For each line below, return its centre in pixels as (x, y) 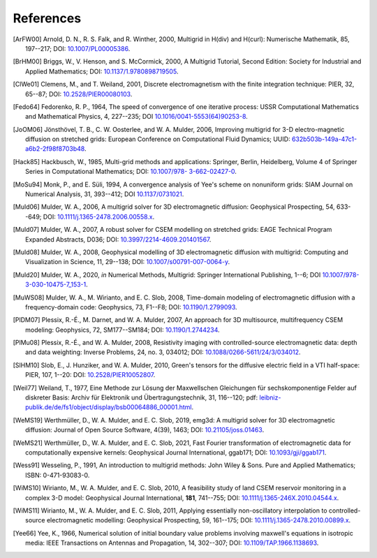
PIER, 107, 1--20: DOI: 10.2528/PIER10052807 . (90, 375)
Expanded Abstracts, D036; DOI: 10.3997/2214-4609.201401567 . (118, 239)
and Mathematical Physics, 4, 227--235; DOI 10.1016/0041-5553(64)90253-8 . (136, 117)
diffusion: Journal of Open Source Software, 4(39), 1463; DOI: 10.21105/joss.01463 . (145, 430)
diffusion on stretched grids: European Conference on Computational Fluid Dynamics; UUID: (158, 139)
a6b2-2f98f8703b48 (55, 149)
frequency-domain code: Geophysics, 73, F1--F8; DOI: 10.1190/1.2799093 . (131, 307)
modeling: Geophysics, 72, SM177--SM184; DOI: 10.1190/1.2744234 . (123, 330)
